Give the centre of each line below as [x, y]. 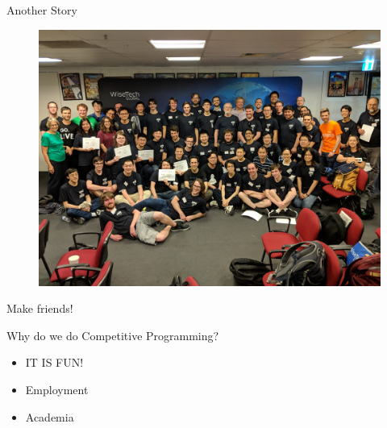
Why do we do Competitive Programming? [113, 335]
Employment [57, 389]
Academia [50, 416]
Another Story [42, 10]
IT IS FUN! [54, 362]
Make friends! [40, 308]
